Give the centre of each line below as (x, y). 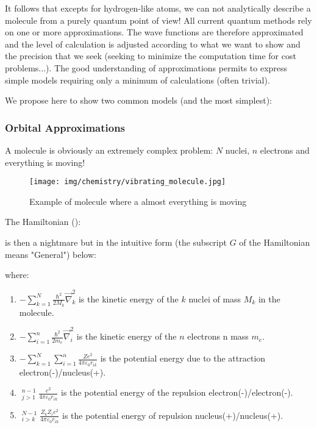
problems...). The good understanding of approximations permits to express (146, 67)
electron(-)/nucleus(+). (62, 372)
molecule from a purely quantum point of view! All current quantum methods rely (158, 20)
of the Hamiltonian (275, 242)
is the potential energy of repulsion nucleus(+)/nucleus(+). (173, 415)
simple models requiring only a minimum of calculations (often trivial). (137, 80)
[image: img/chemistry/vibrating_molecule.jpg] (128, 182)
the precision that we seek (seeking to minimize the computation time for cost (151, 56)
